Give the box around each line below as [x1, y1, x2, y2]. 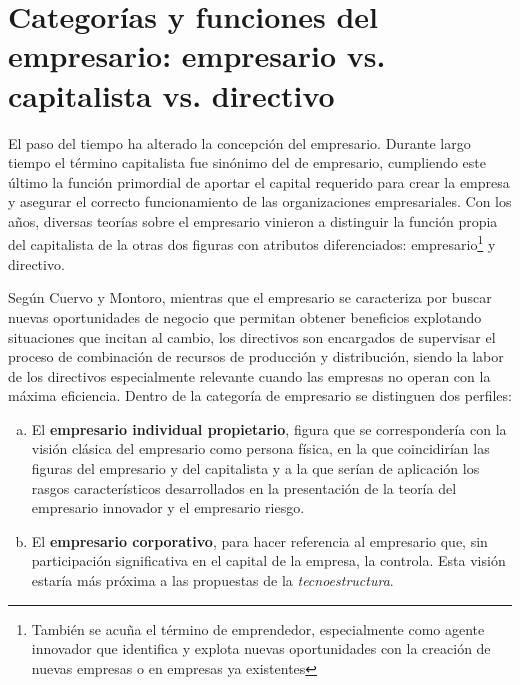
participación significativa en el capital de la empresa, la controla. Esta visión [31, 550, 506, 571]
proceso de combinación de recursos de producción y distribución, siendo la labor [8, 346, 504, 367]
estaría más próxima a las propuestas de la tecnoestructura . [31, 570, 394, 591]
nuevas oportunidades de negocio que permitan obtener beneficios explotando [8, 306, 482, 327]
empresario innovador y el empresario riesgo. [31, 497, 305, 518]
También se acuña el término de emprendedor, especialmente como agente [31, 618, 485, 639]
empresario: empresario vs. [8, 35, 386, 76]
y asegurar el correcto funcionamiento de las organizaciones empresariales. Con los [8, 191, 512, 212]
